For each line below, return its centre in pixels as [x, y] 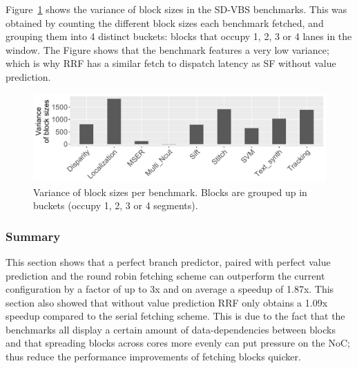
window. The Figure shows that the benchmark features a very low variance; [167, 49]
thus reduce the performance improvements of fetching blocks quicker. [153, 357]
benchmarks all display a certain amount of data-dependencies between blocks [171, 329]
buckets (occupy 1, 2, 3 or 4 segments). [116, 205]
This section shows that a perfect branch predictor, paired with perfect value [168, 261]
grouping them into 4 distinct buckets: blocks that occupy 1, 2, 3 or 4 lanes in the [179, 36]
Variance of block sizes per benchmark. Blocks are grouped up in [170, 192]
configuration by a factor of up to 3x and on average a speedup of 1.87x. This [170, 289]
